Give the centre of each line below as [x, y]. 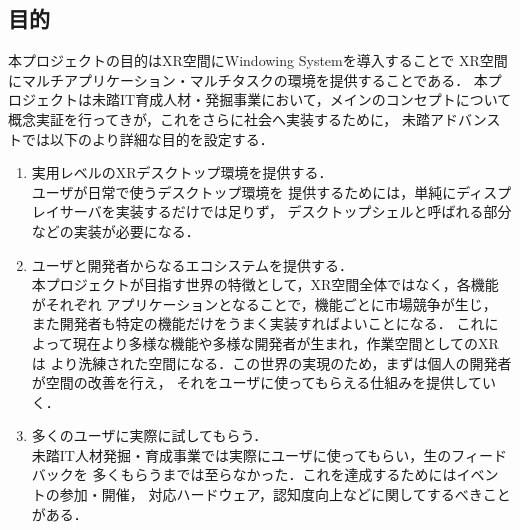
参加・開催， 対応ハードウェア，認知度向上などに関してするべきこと [285, 494]
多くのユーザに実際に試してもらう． [149, 435]
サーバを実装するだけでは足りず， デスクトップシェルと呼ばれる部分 [285, 211]
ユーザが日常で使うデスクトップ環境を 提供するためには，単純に [244, 191]
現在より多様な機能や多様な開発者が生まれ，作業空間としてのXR [285, 342]
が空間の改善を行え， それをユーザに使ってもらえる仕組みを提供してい [263, 382]
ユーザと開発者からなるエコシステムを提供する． [192, 264]
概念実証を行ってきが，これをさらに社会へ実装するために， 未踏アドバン [247, 118]
